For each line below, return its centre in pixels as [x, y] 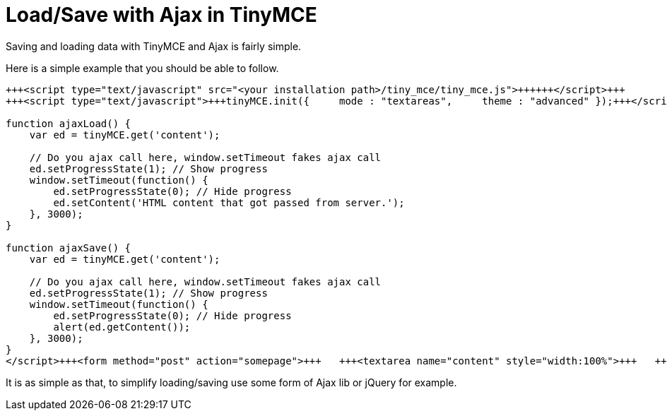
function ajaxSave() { [69, 248]
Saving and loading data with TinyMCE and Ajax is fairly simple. [154, 46]
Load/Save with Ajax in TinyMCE [161, 15]
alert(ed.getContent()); [122, 327]
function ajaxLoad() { [69, 123]
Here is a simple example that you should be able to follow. [142, 68]
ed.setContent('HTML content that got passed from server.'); [229, 202]
